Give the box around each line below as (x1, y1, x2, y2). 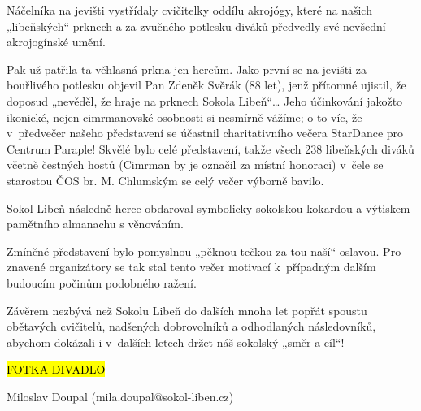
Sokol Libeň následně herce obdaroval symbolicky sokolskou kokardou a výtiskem (7, 199, 410, 216)
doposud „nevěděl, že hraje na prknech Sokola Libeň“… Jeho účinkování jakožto (7, 92, 403, 109)
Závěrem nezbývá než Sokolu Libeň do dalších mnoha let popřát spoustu (7, 301, 367, 318)
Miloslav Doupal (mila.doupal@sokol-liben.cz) (7, 387, 234, 405)
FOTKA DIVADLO (7, 361, 106, 378)
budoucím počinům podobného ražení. (7, 274, 197, 291)
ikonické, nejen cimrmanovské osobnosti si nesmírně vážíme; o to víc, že (7, 108, 362, 125)
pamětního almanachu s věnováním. (7, 215, 184, 232)
